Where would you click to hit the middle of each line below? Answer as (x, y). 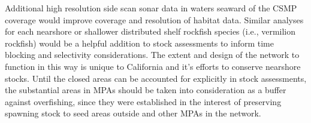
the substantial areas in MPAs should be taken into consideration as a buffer (146, 90)
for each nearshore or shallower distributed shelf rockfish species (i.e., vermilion (150, 31)
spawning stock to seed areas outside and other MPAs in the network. (133, 113)
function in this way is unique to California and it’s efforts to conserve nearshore (153, 66)
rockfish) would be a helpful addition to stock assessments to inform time (139, 43)
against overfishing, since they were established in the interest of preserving (143, 101)
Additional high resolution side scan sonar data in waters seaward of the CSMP (151, 8)
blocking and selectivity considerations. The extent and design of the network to (152, 55)
